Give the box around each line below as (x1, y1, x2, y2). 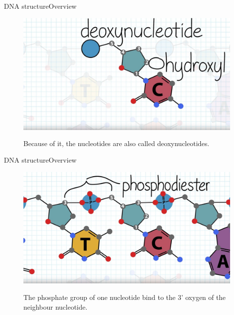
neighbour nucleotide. (23, 301, 88, 312)
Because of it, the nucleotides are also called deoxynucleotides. (23, 138, 210, 148)
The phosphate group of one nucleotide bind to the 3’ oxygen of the (23, 292, 226, 302)
